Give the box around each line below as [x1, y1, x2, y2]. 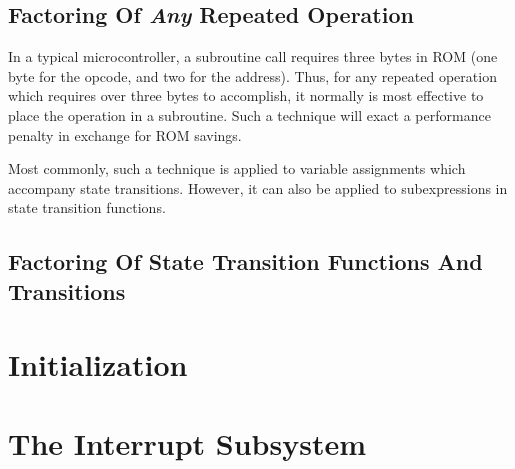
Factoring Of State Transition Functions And [8, 246, 483, 277]
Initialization [8, 344, 188, 385]
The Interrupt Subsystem [8, 422, 367, 463]
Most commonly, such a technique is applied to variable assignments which [8, 158, 466, 179]
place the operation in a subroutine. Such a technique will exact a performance [8, 104, 491, 125]
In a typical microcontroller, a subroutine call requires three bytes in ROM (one [8, 46, 498, 67]
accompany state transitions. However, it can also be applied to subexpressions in [8, 177, 508, 198]
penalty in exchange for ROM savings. [8, 124, 242, 145]
